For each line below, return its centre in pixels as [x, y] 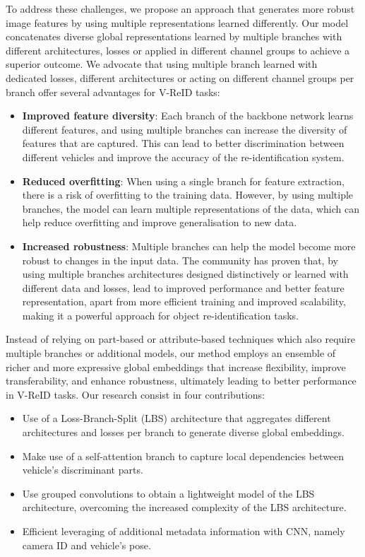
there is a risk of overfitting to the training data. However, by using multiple [188, 195]
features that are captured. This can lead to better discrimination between [183, 143]
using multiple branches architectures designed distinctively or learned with [185, 274]
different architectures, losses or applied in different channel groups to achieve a [178, 50]
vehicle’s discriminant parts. [83, 470]
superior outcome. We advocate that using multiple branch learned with [162, 64]
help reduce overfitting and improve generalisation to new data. [160, 222]
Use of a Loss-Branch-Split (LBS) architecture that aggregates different [176, 418]
